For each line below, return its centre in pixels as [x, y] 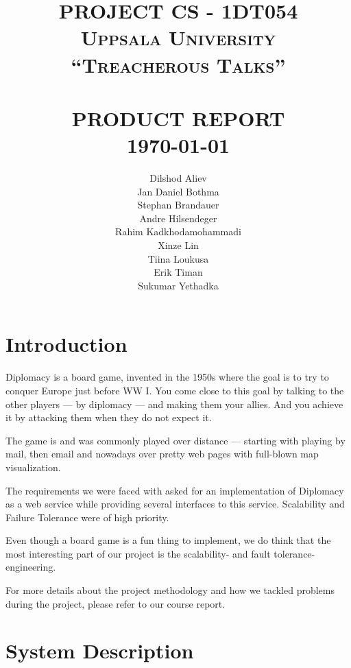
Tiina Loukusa [178, 258]
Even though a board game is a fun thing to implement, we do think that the [168, 540]
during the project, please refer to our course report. [116, 603]
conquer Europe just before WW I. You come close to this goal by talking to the [175, 390]
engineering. [31, 567]
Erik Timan [178, 272]
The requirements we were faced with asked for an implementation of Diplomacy [175, 490]
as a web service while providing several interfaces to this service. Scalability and [175, 504]
